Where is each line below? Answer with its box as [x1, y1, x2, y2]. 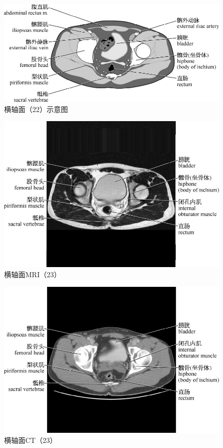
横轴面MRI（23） [4, 269, 61, 279]
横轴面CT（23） [4, 434, 57, 445]
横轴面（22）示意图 [4, 103, 68, 114]
